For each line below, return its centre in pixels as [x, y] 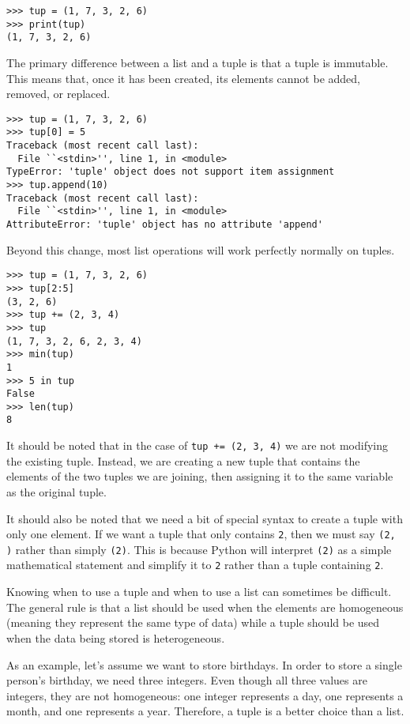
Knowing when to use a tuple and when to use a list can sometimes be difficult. [199, 592]
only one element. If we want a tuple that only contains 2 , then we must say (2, [201, 534]
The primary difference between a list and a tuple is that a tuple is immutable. [197, 62]
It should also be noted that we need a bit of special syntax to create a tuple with [205, 518]
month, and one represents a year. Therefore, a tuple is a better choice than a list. [205, 711]
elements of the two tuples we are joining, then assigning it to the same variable [200, 476]
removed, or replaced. [58, 94]
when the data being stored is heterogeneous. [116, 637]
